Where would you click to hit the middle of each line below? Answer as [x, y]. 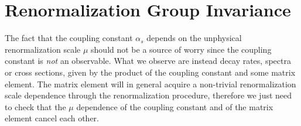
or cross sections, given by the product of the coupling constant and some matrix [150, 72]
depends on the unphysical [194, 38]
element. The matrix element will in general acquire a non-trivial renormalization [150, 84]
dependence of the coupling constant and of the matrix [175, 106]
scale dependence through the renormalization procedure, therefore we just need [148, 95]
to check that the [35, 106]
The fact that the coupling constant [69, 38]
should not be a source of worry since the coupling [181, 49]
